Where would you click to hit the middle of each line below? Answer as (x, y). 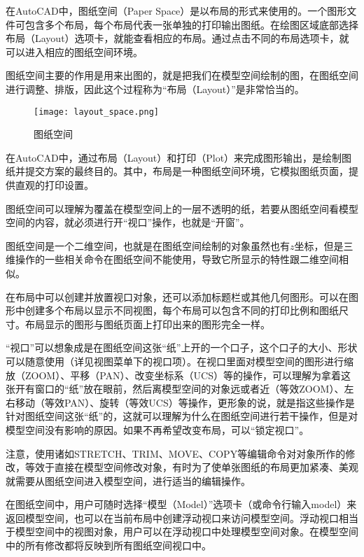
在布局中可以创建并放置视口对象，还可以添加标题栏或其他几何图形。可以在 (177, 296)
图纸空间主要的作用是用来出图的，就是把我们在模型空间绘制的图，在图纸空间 (182, 75)
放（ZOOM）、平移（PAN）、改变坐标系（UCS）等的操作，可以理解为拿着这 (178, 375)
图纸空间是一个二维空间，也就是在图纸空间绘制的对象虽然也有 (148, 245)
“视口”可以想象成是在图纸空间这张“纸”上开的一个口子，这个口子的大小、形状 (182, 347)
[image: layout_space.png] (96, 112)
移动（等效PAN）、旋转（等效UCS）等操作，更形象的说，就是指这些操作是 (185, 402)
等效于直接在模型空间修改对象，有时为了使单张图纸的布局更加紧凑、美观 (191, 467)
